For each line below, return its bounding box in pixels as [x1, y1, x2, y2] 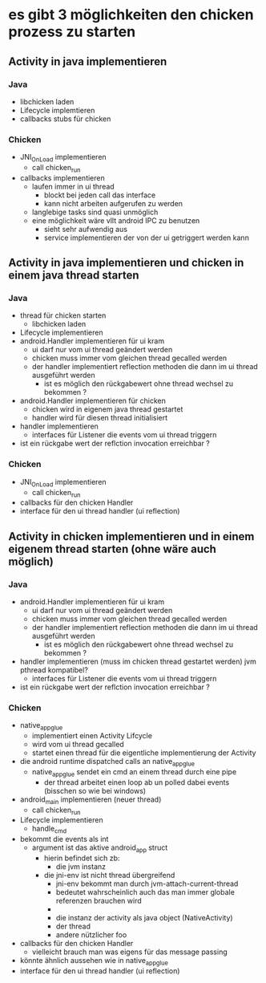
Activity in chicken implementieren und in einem [8, 530, 255, 543]
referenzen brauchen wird [55, 896, 142, 905]
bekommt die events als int [19, 835, 109, 844]
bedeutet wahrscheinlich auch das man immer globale [55, 887, 235, 896]
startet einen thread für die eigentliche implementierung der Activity [31, 748, 256, 758]
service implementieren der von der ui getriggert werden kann [43, 233, 250, 242]
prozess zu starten [8, 22, 136, 41]
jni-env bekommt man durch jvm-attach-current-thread [55, 879, 239, 888]
